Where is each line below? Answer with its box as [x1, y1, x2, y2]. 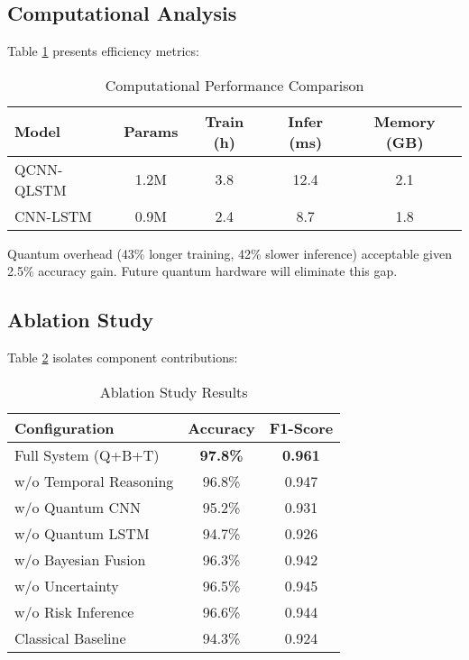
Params [124, 121, 179, 142]
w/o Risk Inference [14, 600, 134, 622]
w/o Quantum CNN [14, 496, 142, 518]
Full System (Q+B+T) [14, 444, 160, 465]
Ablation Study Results [99, 380, 248, 402]
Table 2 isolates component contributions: [7, 348, 238, 367]
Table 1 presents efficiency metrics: [7, 41, 199, 60]
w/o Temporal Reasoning [14, 470, 174, 491]
